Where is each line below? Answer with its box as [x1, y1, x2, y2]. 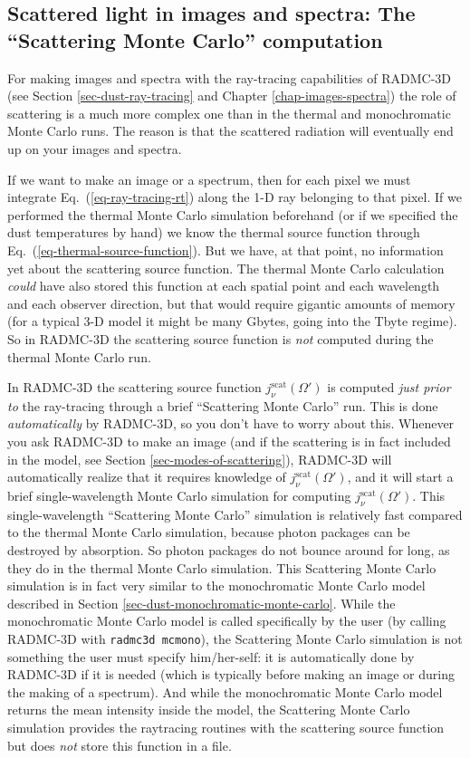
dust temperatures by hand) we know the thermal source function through [7, 223, 420, 242]
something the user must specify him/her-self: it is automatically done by [7, 647, 415, 666]
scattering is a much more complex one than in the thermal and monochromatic [7, 103, 451, 122]
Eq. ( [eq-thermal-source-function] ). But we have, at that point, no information [7, 240, 444, 259]
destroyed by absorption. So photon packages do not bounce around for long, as [7, 541, 450, 560]
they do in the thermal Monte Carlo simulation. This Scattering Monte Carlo [7, 558, 436, 577]
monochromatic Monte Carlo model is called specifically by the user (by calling [7, 611, 446, 630]
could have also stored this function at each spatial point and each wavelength [7, 276, 440, 295]
